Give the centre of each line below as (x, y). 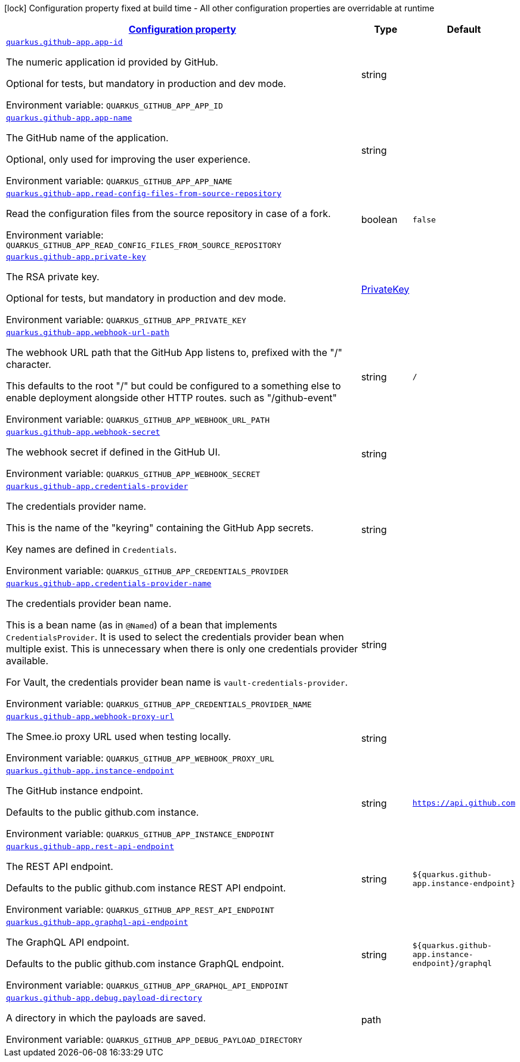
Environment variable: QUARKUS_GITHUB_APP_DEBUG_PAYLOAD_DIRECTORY (154, 1039)
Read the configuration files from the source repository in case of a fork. (168, 213)
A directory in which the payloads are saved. (106, 1018)
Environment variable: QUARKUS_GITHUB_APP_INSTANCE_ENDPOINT (140, 834)
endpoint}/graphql (452, 963)
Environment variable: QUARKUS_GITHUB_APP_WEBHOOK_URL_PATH (138, 419)
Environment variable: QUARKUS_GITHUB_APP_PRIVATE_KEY (126, 320)
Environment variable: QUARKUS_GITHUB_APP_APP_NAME (119, 181)
